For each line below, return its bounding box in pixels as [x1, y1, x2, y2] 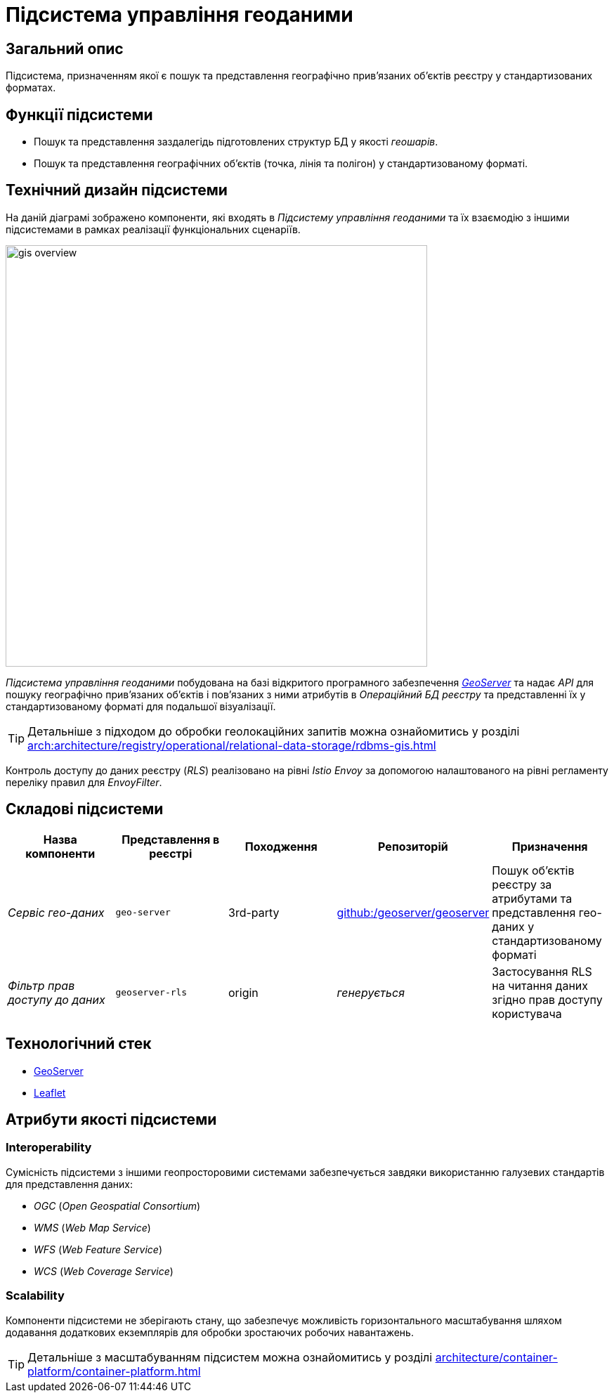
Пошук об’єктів [492, 863, 575, 877]
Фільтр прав [8, 978, 75, 993]
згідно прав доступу [492, 992, 603, 1007]
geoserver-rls [115, 987, 188, 998]
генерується [337, 985, 405, 1000]
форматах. [6, 81, 56, 94]
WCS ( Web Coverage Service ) [34, 1265, 174, 1277]
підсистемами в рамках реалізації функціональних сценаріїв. [6, 223, 301, 235]
